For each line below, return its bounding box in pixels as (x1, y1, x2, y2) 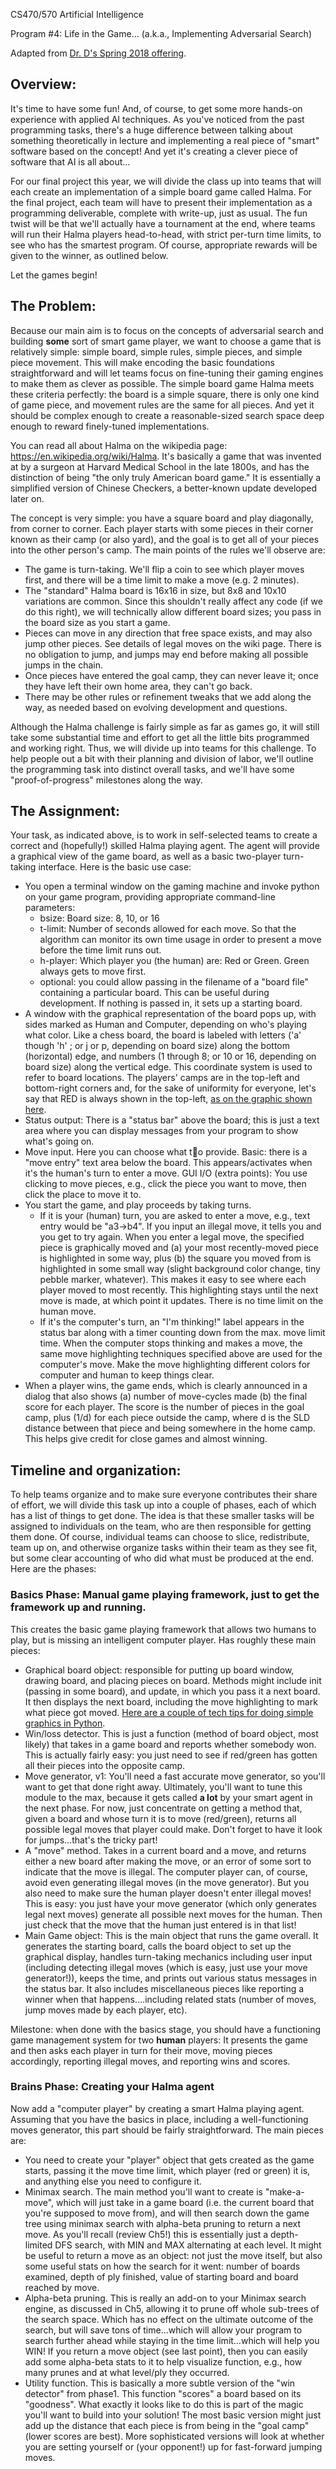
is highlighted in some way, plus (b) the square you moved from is (39, 1252, 312, 1264)
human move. (39, 1305, 97, 1318)
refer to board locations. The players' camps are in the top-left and (24, 1072, 300, 1084)
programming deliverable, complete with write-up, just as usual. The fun (10, 207, 308, 219)
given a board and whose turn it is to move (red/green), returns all (24, 1812, 297, 1824)
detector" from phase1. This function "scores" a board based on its (24, 2387, 302, 2399)
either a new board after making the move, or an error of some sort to (24, 1855, 312, 1867)
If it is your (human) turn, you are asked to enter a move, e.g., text (39, 1210, 311, 1222)
